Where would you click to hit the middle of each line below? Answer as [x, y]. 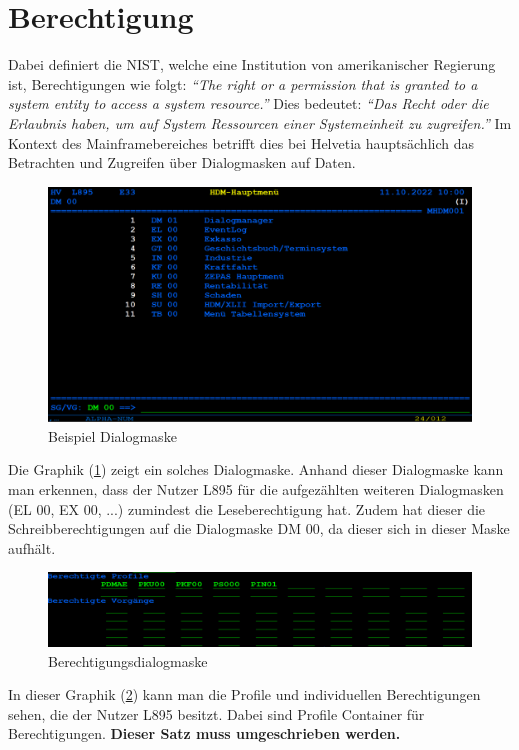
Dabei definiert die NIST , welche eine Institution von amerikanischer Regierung [252, 64]
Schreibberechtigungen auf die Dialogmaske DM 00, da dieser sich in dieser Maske [259, 528]
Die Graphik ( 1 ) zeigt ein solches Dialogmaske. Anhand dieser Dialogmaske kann [256, 469]
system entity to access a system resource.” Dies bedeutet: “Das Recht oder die [248, 103]
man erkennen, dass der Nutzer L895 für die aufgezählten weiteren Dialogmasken [256, 489]
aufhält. [32, 547]
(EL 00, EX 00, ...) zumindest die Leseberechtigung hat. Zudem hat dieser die [247, 508]
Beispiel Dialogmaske [112, 435]
